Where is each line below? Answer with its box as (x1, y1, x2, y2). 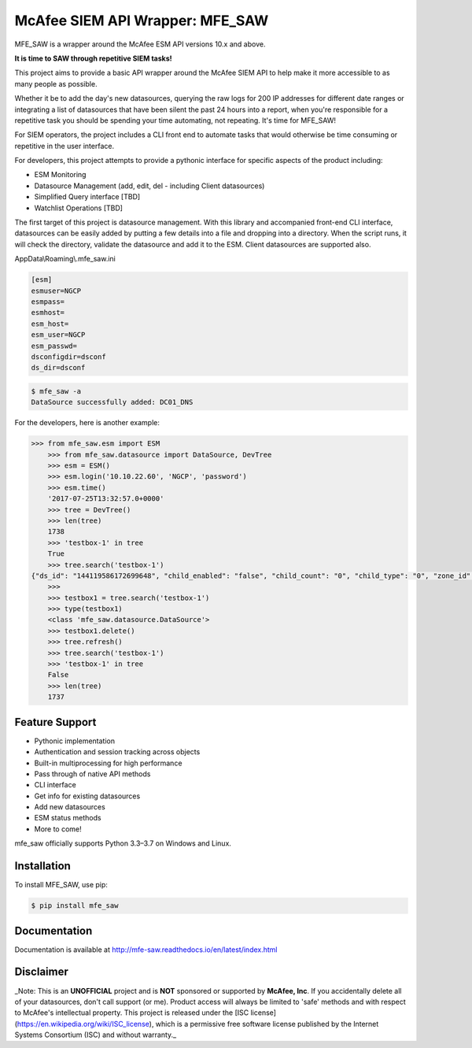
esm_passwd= (31, 341, 78, 350)
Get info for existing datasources (34, 791, 141, 801)
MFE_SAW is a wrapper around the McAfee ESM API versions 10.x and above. (14, 39, 266, 49)
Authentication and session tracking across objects (34, 747, 201, 757)
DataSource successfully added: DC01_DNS (31, 398, 194, 407)
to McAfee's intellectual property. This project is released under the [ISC (14, 1008, 249, 1017)
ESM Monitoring (34, 170, 87, 180)
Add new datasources (34, 802, 105, 812)
